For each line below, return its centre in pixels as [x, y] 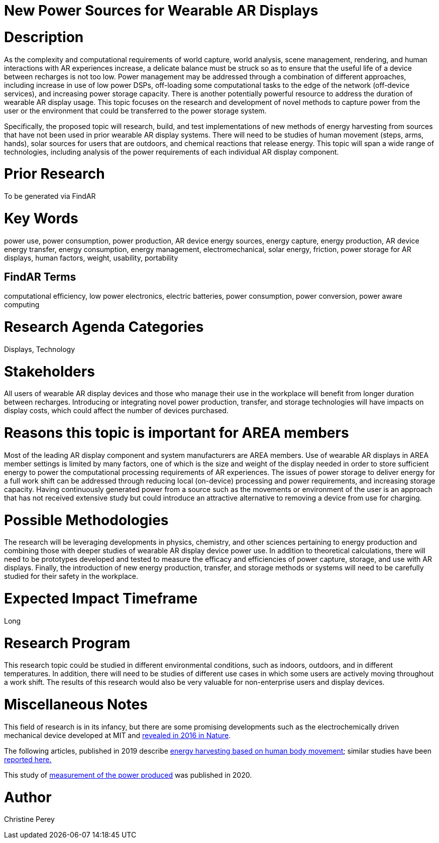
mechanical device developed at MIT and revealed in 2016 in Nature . [118, 735]
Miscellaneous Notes [76, 705]
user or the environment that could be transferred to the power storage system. [135, 110]
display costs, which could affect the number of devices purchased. [116, 411]
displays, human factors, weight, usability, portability [91, 258]
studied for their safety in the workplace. [71, 576]
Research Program [67, 643]
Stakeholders [49, 371]
